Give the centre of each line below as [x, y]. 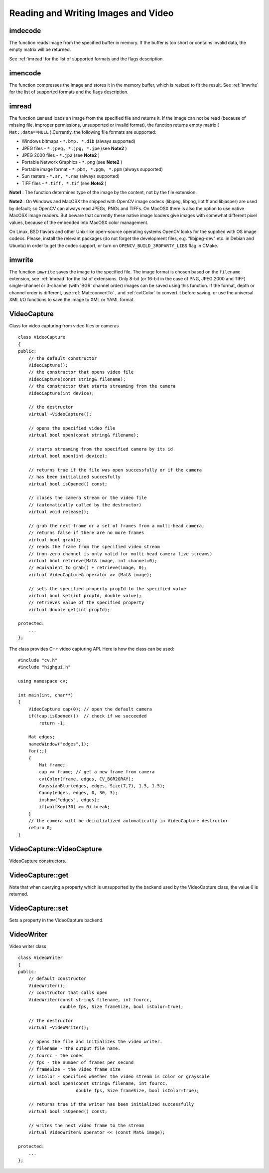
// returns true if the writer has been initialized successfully [111, 1104]
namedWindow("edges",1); [59, 744]
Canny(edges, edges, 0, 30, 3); [78, 793]
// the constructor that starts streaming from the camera [102, 386]
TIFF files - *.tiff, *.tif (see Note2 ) [64, 183]
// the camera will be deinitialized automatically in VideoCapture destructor [128, 821]
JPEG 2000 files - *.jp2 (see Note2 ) [61, 155]
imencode [25, 73]
